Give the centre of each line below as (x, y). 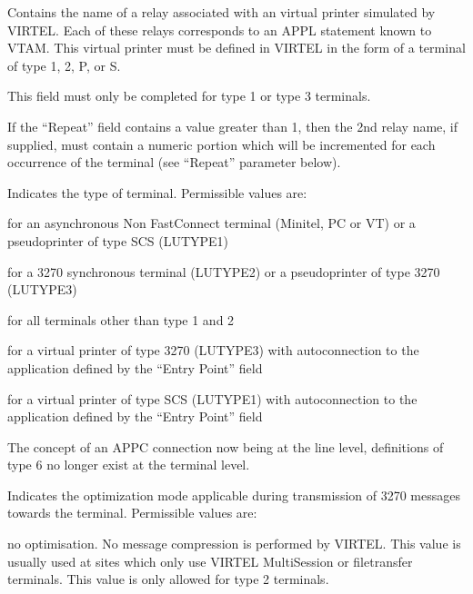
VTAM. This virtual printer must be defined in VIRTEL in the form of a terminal (236, 48)
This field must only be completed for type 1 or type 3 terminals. (189, 96)
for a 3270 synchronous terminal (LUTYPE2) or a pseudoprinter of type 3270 (224, 271)
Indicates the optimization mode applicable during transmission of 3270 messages (234, 495)
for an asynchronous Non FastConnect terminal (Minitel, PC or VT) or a (211, 223)
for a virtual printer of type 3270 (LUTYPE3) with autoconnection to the (213, 350)
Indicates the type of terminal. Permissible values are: (157, 192)
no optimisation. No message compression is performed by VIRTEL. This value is (234, 544)
